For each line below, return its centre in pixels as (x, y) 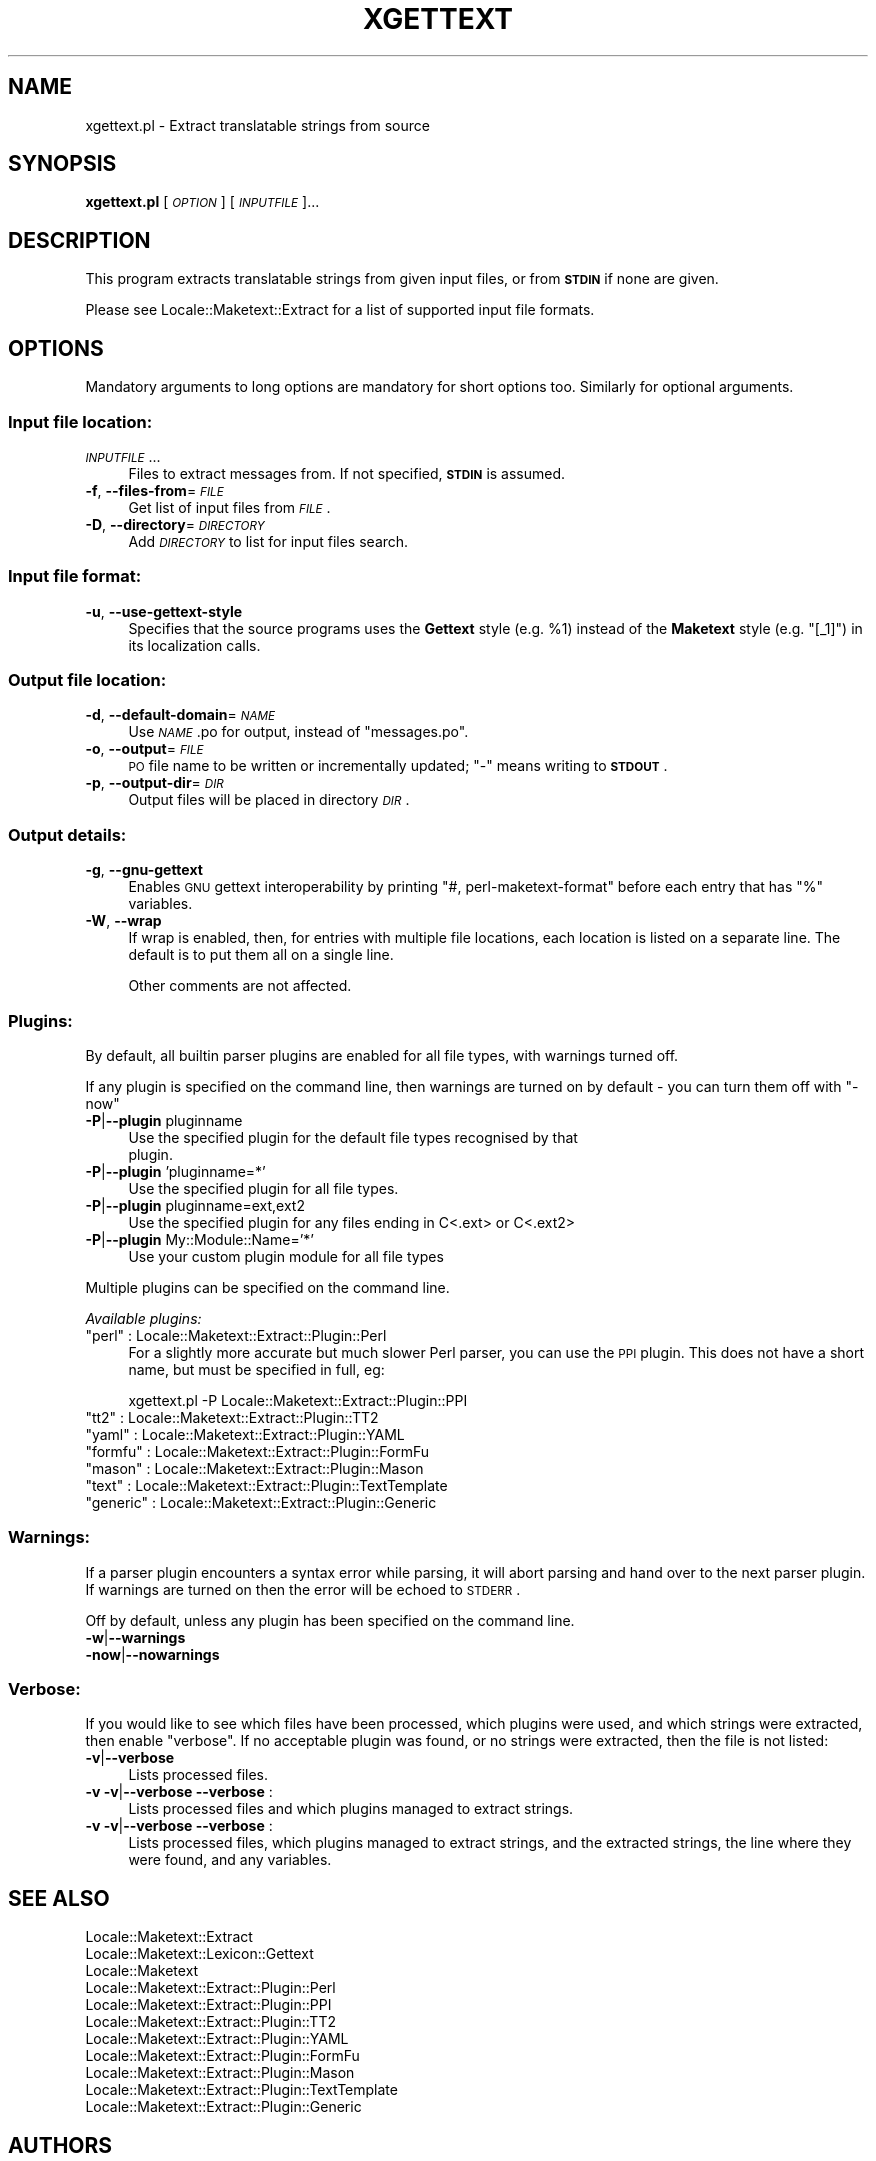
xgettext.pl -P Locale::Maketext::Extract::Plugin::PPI (298, 1400)
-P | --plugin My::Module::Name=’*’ (199, 1239)
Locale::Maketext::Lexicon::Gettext (199, 1954)
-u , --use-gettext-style (164, 611)
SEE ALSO (59, 1898)
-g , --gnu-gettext (144, 870)
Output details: (67, 834)
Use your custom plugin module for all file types (286, 1256)
